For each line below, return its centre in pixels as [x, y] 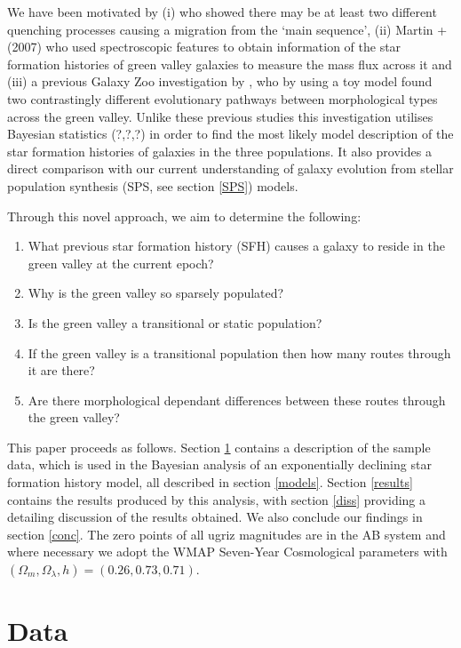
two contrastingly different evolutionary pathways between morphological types [223, 98]
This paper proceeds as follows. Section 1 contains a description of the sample [219, 447]
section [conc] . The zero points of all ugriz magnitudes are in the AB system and [227, 534]
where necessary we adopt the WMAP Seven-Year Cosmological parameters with [227, 552]
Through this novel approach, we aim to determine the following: [184, 216]
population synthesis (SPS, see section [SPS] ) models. [153, 185]
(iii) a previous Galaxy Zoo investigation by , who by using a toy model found [220, 81]
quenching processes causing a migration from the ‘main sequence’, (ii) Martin [220, 29]
